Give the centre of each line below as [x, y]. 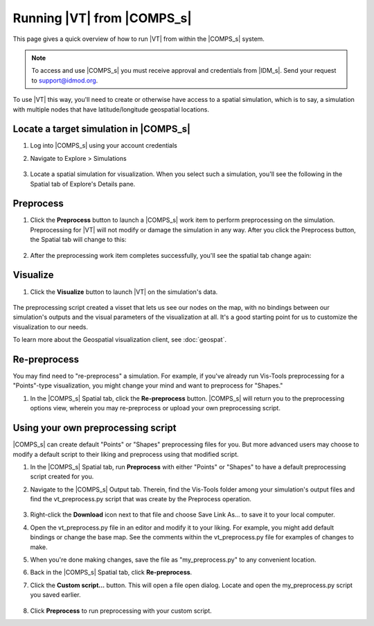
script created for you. [62, 477]
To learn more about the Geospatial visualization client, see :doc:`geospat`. [119, 340]
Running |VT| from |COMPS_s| [102, 18]
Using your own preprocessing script [95, 428]
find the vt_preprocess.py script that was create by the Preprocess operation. [141, 499]
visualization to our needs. [50, 327]
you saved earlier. [55, 595]
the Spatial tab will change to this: [78, 240]
